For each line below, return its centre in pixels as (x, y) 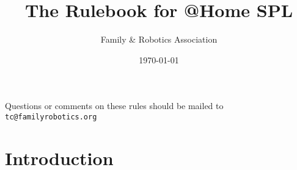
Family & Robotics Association (159, 39)
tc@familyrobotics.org (51, 117)
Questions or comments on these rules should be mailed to (114, 106)
